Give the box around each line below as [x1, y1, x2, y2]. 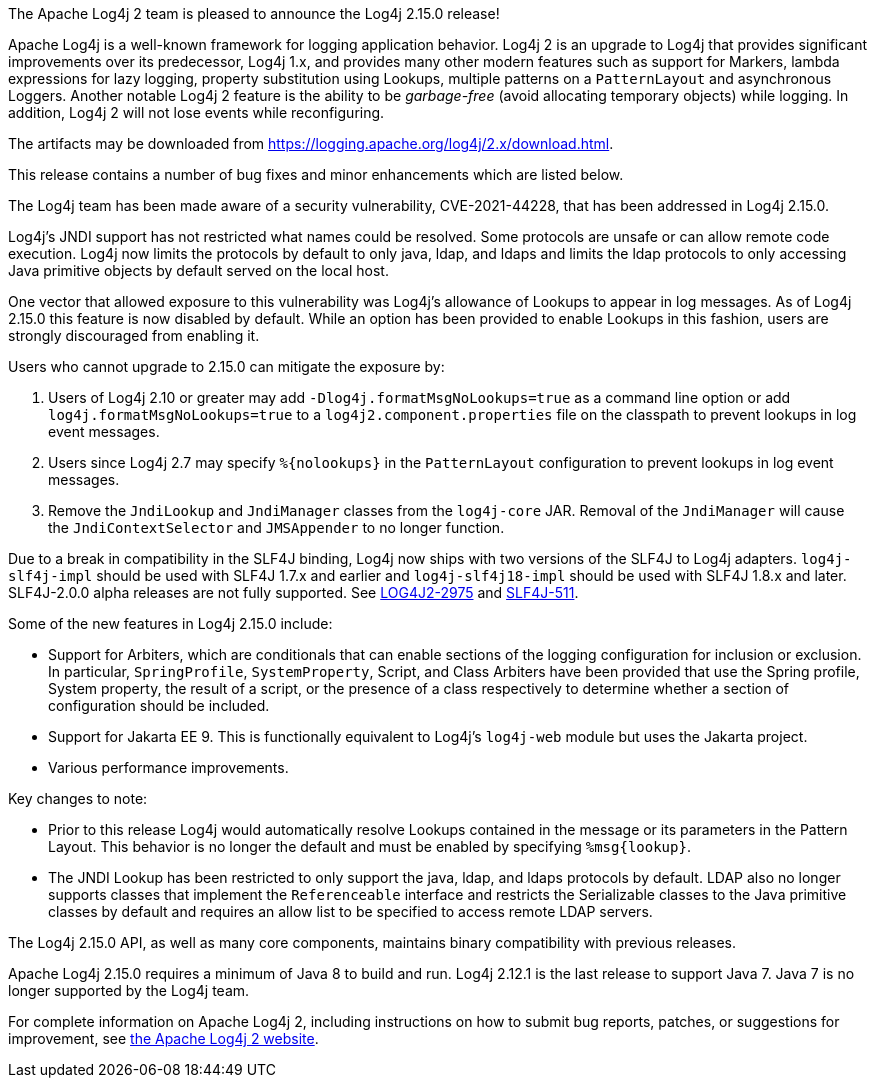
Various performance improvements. [48, 759, 289, 776]
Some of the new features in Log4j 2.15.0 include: [8, 615, 333, 632]
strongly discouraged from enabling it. [8, 327, 260, 344]
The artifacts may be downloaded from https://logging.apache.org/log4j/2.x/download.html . [8, 135, 614, 152]
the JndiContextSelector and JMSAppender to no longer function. [48, 519, 505, 536]
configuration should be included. [48, 697, 270, 714]
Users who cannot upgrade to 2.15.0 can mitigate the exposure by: [8, 358, 445, 375]
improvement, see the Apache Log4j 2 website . [8, 1030, 319, 1047]
